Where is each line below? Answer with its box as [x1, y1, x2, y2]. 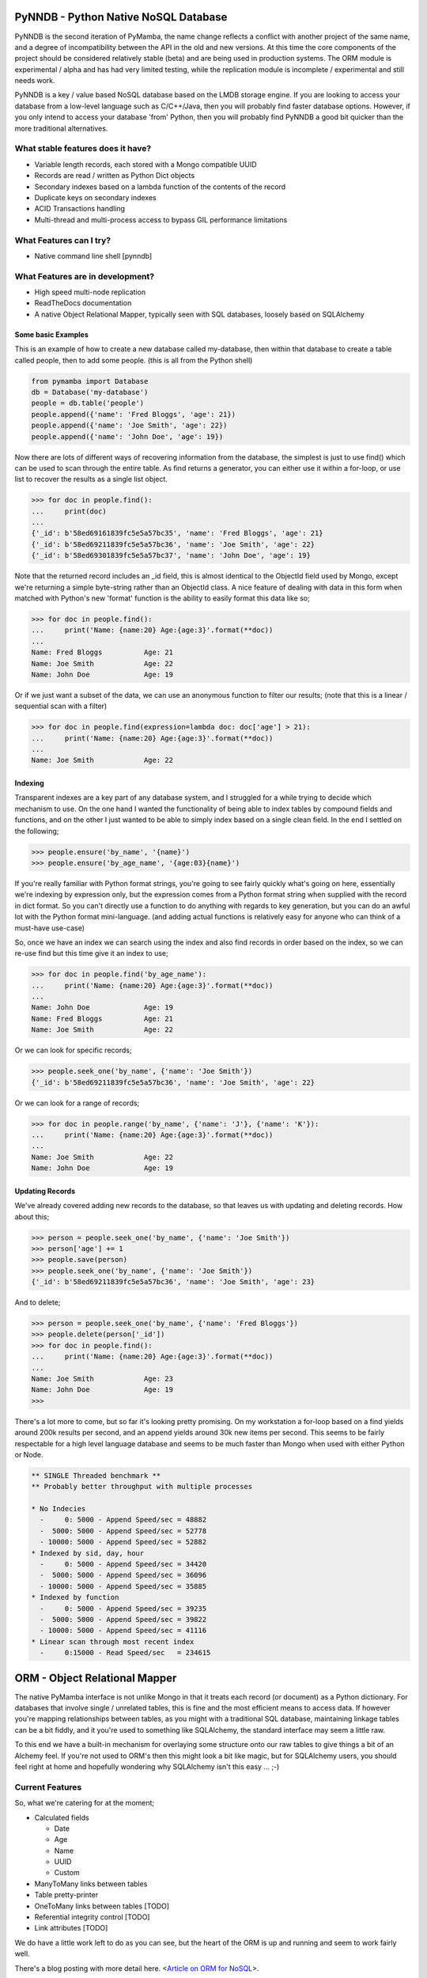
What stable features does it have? [14, 143, 152, 154]
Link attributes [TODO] [34, 1923, 108, 1933]
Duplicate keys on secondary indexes [34, 192, 157, 202]
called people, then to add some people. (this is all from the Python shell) [14, 355, 253, 365]
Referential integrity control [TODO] [34, 1912, 150, 1922]
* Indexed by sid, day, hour [31, 1548, 145, 1558]
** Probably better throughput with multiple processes [31, 1482, 253, 1491]
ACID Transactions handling [34, 204, 126, 214]
